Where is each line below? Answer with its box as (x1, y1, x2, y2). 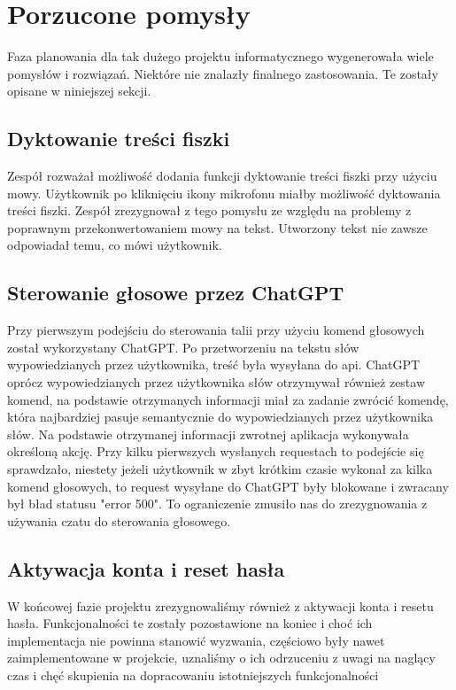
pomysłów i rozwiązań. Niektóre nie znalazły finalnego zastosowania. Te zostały (7, 64, 438, 82)
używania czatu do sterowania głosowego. (7, 511, 231, 530)
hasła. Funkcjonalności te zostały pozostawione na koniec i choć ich (7, 614, 373, 632)
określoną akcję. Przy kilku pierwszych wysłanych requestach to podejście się (7, 442, 424, 461)
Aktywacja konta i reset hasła (7, 554, 285, 582)
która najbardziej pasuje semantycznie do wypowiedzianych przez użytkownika (7, 407, 434, 426)
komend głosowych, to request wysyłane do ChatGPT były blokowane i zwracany (7, 477, 449, 495)
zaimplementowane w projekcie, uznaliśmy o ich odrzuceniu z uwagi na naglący (7, 648, 436, 667)
